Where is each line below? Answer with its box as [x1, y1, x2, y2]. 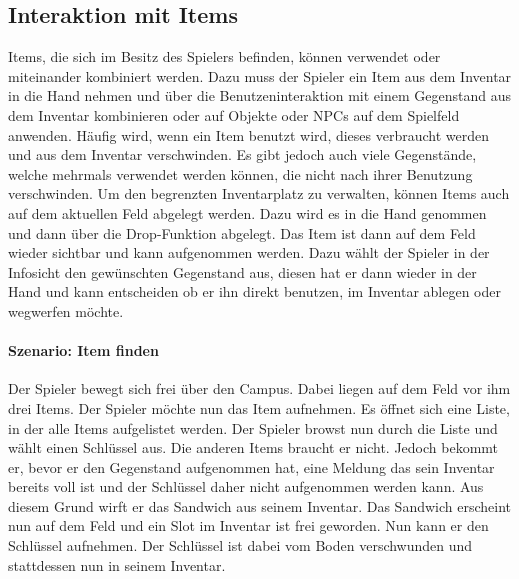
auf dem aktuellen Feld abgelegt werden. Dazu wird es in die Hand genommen [8, 202, 487, 223]
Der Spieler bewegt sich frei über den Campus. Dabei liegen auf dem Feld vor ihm [8, 378, 511, 399]
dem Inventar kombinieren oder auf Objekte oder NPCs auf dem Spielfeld [8, 104, 460, 125]
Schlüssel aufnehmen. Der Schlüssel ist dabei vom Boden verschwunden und [8, 535, 473, 556]
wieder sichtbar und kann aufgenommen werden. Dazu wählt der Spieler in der [8, 242, 490, 263]
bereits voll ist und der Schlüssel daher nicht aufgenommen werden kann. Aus [8, 476, 484, 497]
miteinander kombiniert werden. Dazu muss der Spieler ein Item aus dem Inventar [8, 65, 512, 86]
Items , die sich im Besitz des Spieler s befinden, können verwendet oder [8, 46, 441, 67]
